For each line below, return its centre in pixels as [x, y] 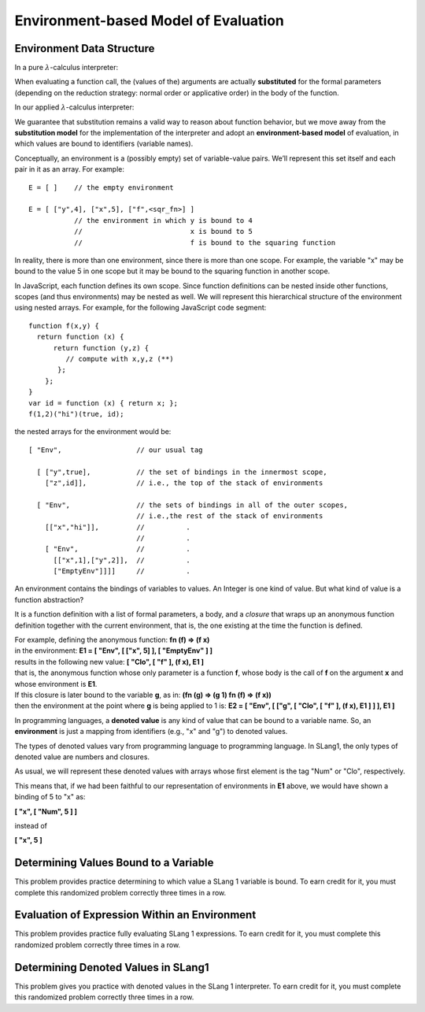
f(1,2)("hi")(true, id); [76, 414]
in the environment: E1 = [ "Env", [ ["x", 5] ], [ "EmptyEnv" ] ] [113, 651]
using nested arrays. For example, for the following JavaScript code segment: [140, 308]
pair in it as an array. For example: [70, 169]
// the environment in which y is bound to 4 [163, 220]
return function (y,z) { [101, 348]
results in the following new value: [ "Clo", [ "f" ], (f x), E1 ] [109, 662]
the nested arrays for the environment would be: [93, 432]
